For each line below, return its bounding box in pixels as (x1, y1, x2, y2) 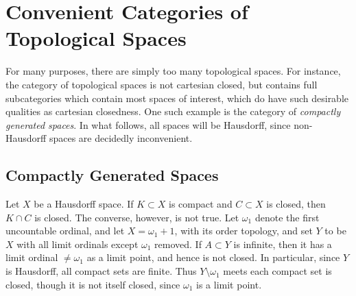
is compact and (169, 197, 233, 211)
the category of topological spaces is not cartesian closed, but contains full (5, 77, 318, 91)
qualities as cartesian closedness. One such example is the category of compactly (5, 104, 341, 119)
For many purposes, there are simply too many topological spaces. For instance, (5, 64, 341, 78)
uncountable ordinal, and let (5, 223, 125, 238)
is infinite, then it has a (233, 236, 332, 251)
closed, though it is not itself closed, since (5, 277, 180, 291)
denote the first (254, 210, 320, 224)
